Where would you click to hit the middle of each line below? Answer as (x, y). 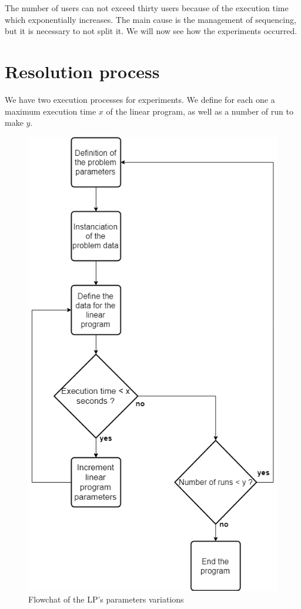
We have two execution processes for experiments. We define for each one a (140, 99)
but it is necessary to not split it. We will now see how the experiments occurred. (151, 31)
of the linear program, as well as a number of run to (200, 111)
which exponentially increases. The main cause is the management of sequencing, (150, 19)
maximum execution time (51, 111)
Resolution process (82, 71)
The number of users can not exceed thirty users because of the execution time (147, 8)
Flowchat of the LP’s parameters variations (106, 599)
